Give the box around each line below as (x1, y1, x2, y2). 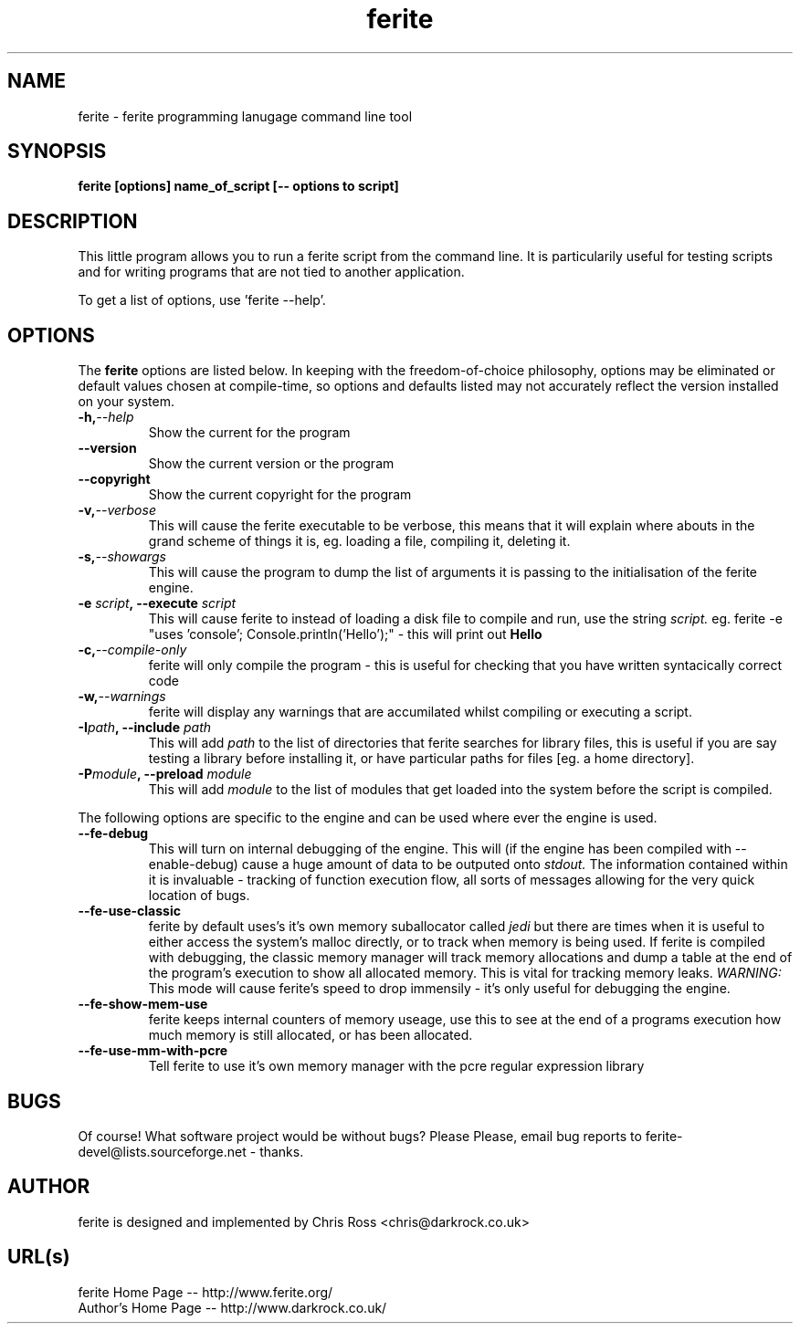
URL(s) (7, 1245, 70, 1269)
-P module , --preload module (78, 766, 252, 782)
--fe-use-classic (78, 903, 181, 919)
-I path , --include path (78, 719, 211, 736)
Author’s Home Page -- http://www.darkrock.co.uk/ (78, 1299, 387, 1315)
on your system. (78, 393, 175, 410)
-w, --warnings (78, 688, 166, 705)
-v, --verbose (78, 502, 156, 519)
